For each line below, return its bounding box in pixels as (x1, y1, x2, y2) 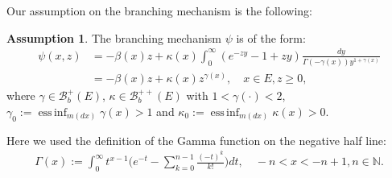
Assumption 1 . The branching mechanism (6, 29, 221, 46)
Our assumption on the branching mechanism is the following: (6, 2, 312, 19)
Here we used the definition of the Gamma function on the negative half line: (6, 131, 386, 148)
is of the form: (236, 29, 306, 46)
